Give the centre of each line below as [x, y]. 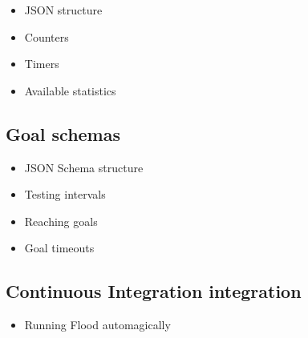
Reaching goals [61, 221]
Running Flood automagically [97, 325]
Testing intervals [65, 194]
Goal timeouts [59, 248]
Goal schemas [63, 133]
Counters [47, 36]
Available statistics [70, 90]
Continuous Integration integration [154, 291]
